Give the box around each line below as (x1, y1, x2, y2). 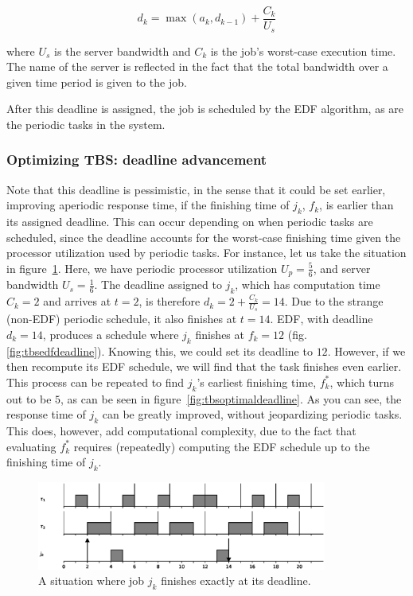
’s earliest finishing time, (197, 373, 317, 390)
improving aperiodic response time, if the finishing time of (6, 197, 290, 213)
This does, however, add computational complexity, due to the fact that (6, 423, 357, 439)
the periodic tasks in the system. (6, 115, 166, 132)
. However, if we (327, 342, 406, 359)
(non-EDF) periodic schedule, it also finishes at (6, 310, 237, 327)
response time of (6, 406, 86, 423)
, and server (313, 259, 371, 276)
